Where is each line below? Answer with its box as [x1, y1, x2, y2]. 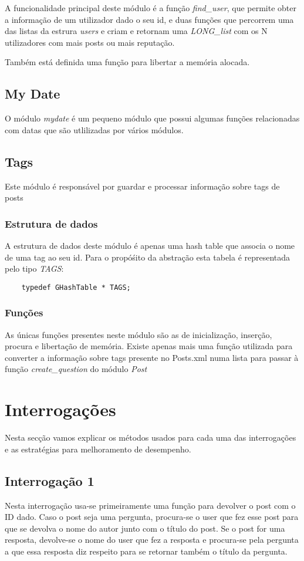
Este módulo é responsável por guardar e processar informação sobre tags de [5, 180, 280, 192]
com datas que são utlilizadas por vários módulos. [5, 123, 184, 136]
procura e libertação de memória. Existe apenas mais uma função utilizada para [5, 340, 293, 352]
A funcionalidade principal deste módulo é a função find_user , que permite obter [5, 2, 297, 13]
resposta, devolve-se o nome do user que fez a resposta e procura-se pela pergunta [5, 533, 299, 546]
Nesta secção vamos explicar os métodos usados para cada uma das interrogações [5, 431, 296, 444]
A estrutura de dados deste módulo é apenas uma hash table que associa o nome [5, 239, 295, 251]
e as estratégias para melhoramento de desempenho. [5, 442, 191, 455]
